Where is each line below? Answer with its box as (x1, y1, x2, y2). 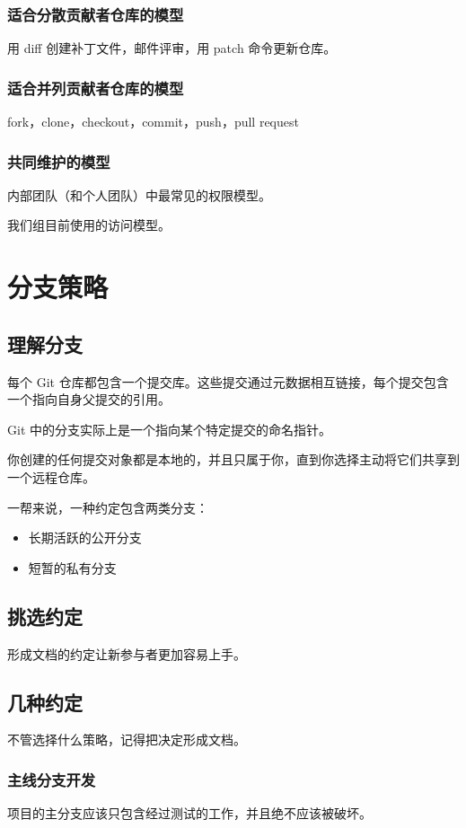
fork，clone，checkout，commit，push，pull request (7, 112, 299, 131)
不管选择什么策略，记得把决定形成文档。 (7, 730, 246, 749)
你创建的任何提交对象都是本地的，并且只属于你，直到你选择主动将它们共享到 (7, 450, 460, 469)
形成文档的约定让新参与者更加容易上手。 (7, 644, 246, 663)
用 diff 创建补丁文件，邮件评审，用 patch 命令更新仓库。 (7, 39, 337, 57)
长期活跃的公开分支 (28, 528, 142, 547)
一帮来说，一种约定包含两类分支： (7, 498, 208, 516)
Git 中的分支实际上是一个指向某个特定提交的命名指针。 (7, 419, 331, 438)
